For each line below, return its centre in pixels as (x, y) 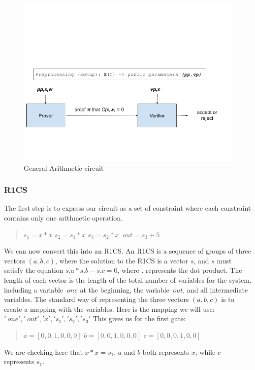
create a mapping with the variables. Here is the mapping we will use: (109, 309)
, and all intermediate (215, 289)
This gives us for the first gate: (139, 318)
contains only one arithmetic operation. (63, 218)
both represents (166, 351)
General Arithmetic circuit (64, 167)
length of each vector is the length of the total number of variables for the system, (128, 279)
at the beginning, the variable (125, 289)
